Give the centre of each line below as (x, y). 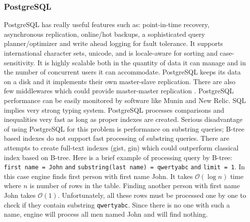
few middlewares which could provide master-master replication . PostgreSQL (119, 91)
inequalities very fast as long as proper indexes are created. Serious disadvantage (123, 119)
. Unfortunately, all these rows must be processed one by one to (152, 195)
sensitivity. (20, 62)
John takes (20, 195)
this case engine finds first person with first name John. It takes (98, 176)
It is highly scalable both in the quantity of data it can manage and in (142, 62)
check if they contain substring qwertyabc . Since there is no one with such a (117, 204)
